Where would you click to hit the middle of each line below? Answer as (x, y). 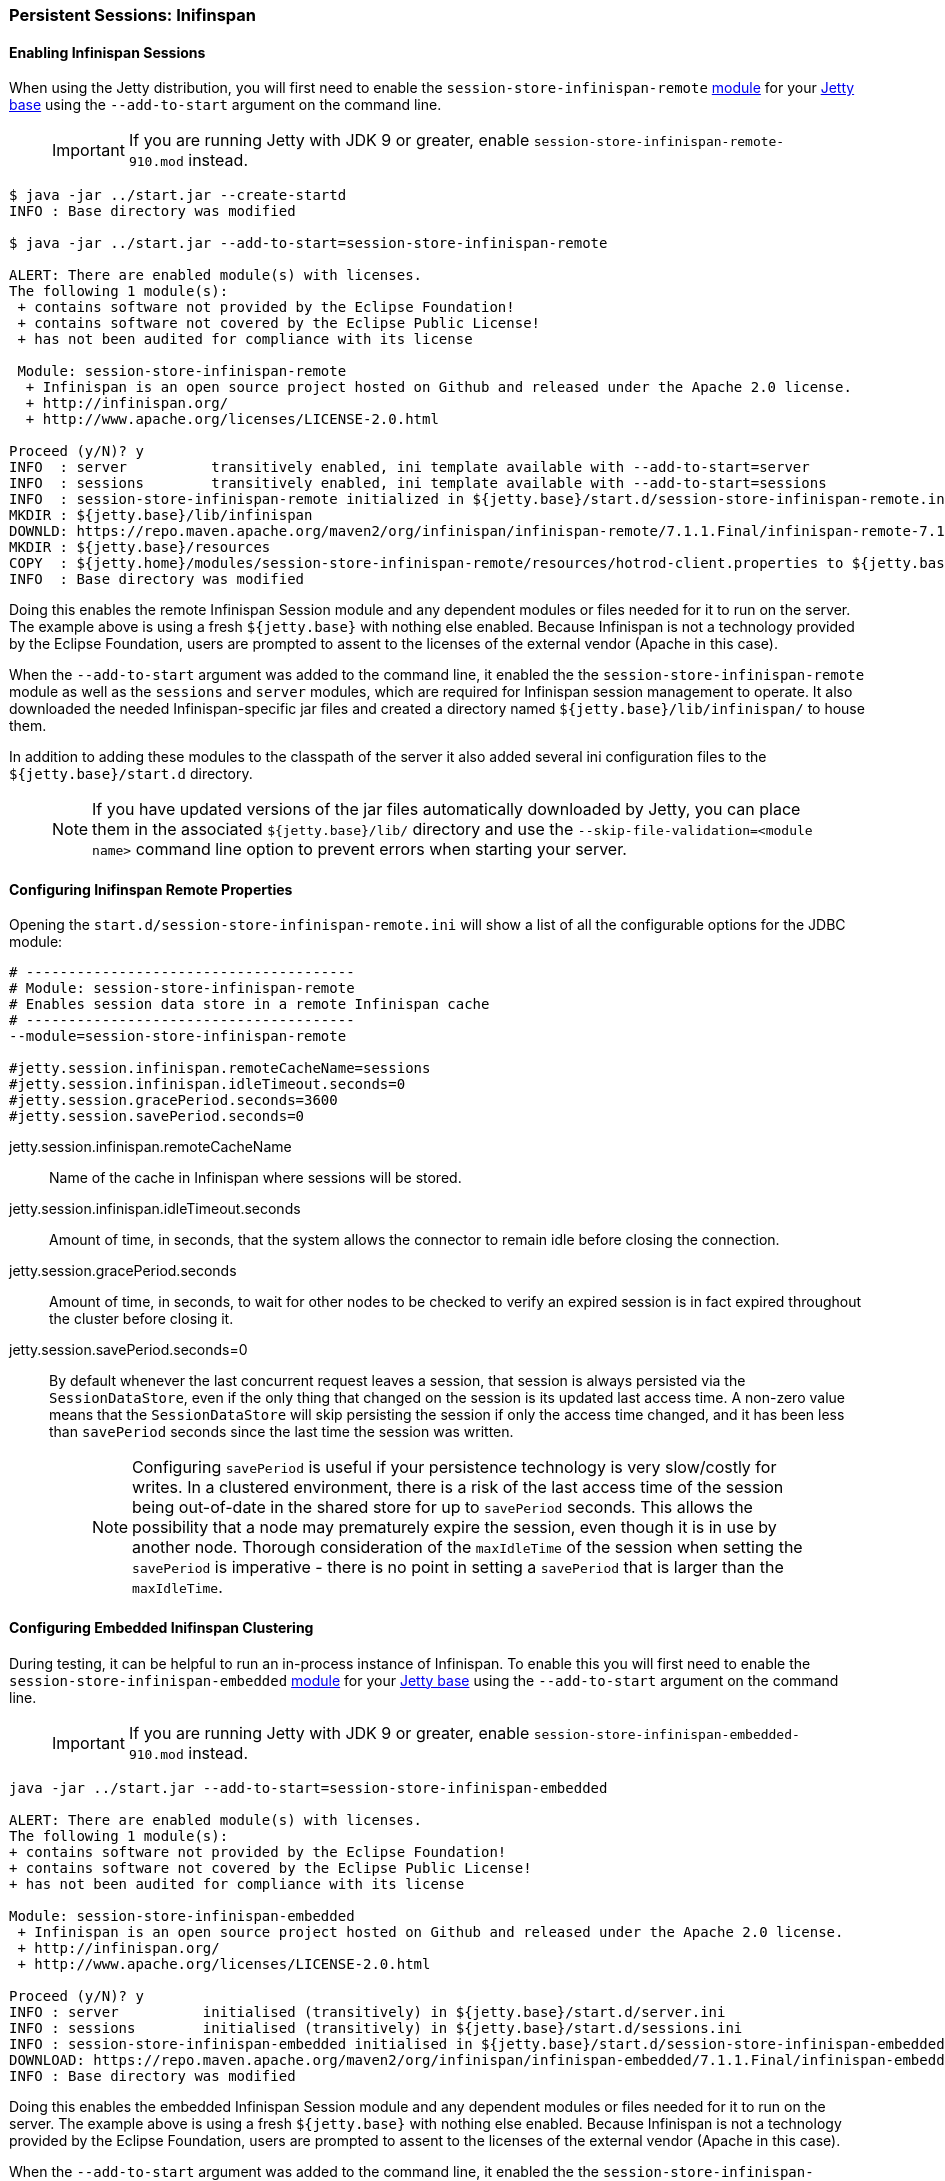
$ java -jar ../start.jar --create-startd (178, 195)
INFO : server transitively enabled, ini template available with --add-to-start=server (409, 467)
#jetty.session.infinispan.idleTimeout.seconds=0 (207, 1084)
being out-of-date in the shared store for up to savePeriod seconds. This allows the (442, 1507)
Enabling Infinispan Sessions (107, 52)
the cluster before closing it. (141, 1319)
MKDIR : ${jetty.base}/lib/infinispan (161, 515)
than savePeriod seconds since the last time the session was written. (281, 1432)
